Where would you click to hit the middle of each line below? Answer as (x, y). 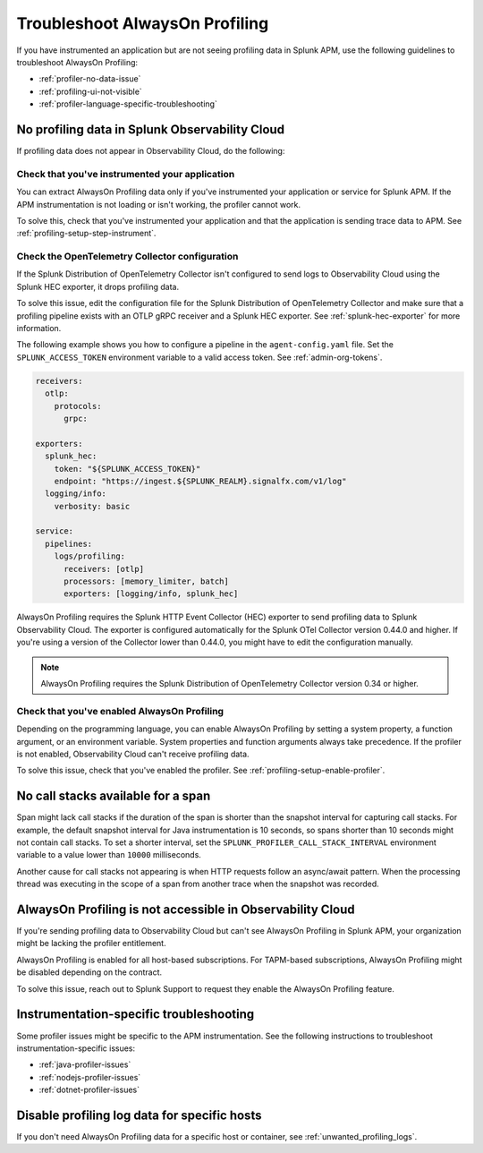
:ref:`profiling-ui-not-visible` (90, 91)
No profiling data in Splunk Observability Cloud (151, 129)
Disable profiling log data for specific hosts (139, 1115)
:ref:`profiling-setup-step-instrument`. (86, 234)
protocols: (78, 406)
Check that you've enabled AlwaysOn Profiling (120, 711)
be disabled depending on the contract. (89, 972)
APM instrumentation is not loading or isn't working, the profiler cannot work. (159, 204)
